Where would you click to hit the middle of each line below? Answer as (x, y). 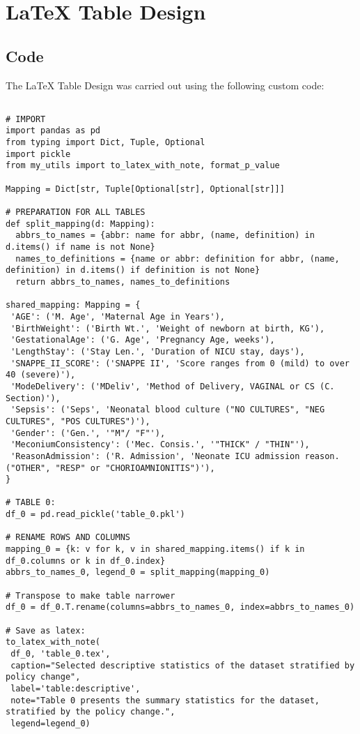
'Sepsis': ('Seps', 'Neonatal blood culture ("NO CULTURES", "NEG (168, 410)
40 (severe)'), (41, 375)
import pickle (38, 154)
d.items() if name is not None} (80, 247)
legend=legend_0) (50, 723)
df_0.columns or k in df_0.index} (86, 561)
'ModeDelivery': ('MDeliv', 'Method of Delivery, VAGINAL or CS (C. (173, 386)
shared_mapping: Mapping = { (73, 305)
